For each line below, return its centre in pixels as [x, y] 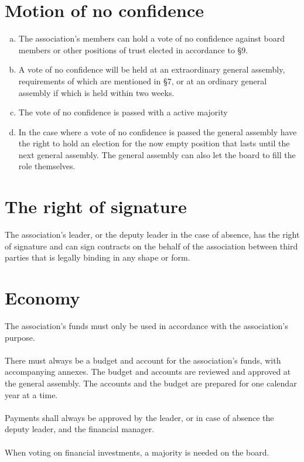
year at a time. [31, 394]
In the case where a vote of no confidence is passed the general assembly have [158, 131]
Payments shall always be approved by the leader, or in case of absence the [139, 417]
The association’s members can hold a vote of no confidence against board [152, 38]
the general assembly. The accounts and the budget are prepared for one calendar [151, 383]
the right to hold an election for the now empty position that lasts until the [154, 143]
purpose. [20, 337]
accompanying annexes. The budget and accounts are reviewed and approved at [148, 372]
